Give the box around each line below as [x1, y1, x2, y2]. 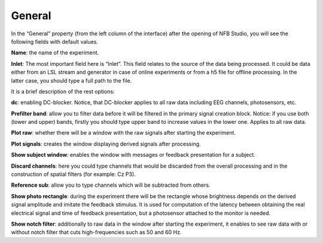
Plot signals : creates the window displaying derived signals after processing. [11, 140, 201, 147]
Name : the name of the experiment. [11, 49, 99, 56]
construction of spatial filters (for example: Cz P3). [11, 171, 136, 178]
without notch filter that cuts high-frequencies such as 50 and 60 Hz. [11, 229, 182, 236]
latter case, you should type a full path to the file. [11, 77, 132, 84]
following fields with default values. [11, 38, 99, 45]
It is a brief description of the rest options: [11, 87, 115, 95]
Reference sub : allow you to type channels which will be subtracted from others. [11, 181, 211, 189]
